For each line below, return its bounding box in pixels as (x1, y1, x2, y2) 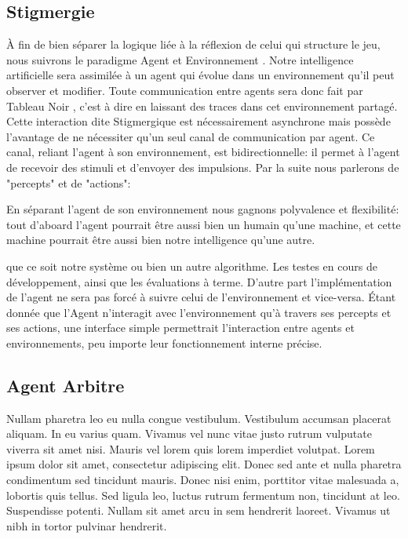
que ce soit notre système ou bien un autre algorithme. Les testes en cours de (6, 257, 377, 274)
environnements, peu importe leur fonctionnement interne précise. (6, 334, 322, 351)
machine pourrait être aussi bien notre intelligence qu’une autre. (6, 231, 315, 248)
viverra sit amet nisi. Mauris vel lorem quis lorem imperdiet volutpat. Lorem (6, 440, 375, 457)
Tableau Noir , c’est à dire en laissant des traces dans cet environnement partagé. (6, 97, 398, 114)
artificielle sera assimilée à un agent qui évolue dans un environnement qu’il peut (6, 67, 395, 83)
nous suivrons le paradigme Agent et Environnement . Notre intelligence (6, 51, 354, 67)
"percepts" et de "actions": (6, 174, 131, 191)
